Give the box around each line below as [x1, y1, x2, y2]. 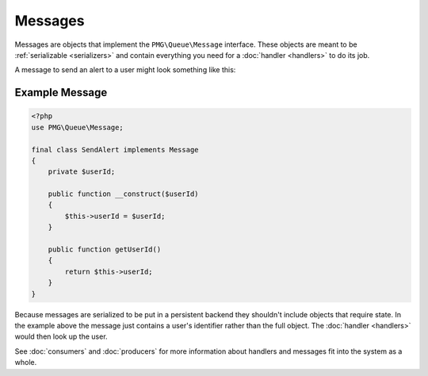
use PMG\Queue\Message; [31, 123, 124, 132]
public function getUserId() [48, 245, 162, 254]
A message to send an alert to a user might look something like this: [14, 65, 236, 75]
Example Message [14, 86, 108, 99]
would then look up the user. [14, 332, 108, 341]
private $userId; [48, 167, 116, 176]
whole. [14, 358, 37, 367]
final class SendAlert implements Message [31, 145, 199, 154]
